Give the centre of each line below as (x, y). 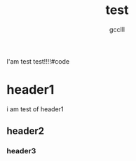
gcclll (117, 29)
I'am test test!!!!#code (38, 61)
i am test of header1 (35, 109)
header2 (26, 131)
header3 (21, 151)
